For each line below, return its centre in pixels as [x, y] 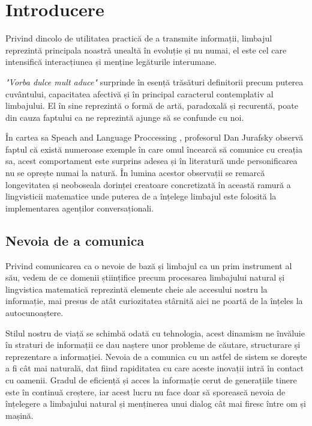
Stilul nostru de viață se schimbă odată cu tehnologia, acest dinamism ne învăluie [155, 333]
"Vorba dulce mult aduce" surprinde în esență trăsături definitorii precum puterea [154, 81]
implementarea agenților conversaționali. [80, 208]
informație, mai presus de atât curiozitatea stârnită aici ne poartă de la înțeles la [154, 301]
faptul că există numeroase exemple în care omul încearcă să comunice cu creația [154, 149]
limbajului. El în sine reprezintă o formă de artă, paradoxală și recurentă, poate [152, 105]
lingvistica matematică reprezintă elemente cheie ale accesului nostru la [136, 289]
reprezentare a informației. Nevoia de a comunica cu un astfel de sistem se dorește [156, 356]
